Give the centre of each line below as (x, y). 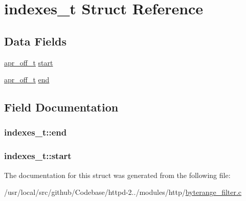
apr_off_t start (29, 62)
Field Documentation (61, 107)
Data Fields (36, 41)
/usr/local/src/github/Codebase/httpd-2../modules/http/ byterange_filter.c (123, 192)
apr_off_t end (27, 80)
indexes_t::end (36, 132)
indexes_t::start (38, 156)
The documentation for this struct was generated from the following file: (117, 175)
